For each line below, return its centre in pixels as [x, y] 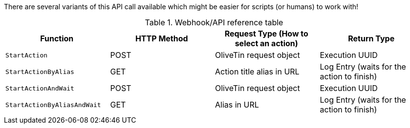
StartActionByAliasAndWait [53, 105]
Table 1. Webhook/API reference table [214, 22]
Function [57, 38]
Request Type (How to [266, 34]
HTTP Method [162, 38]
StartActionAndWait [40, 88]
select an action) [266, 43]
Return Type [371, 38]
